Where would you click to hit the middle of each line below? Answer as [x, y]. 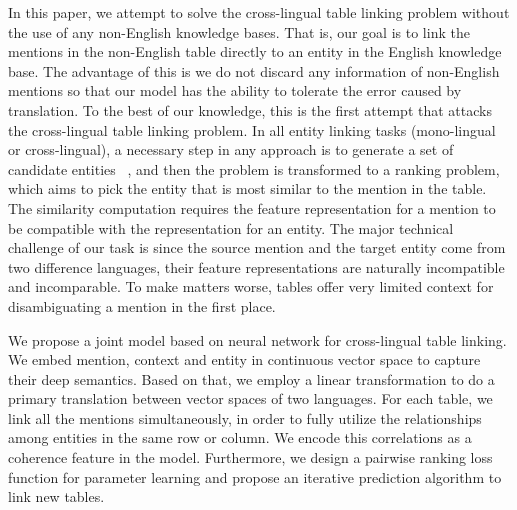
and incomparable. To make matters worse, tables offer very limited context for [251, 286]
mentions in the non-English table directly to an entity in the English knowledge [255, 51]
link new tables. [56, 496]
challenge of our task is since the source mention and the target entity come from [257, 247]
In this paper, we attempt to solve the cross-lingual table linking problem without [259, 12]
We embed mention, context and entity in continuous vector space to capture [244, 359]
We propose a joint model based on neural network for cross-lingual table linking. [257, 339]
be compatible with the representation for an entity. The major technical [231, 227]
